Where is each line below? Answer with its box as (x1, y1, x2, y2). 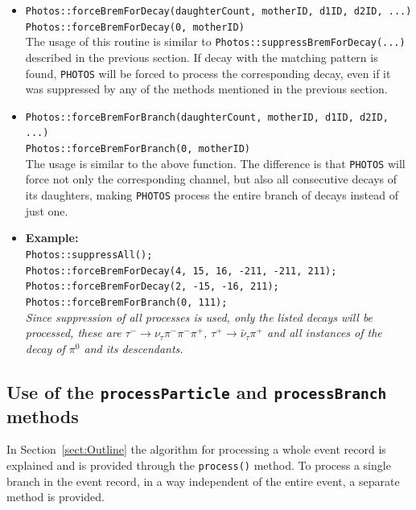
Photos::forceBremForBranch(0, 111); (25, 296, 228, 308)
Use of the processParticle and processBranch (6, 379, 387, 404)
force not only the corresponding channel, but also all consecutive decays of (25, 171, 397, 187)
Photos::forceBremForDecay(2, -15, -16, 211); (25, 281, 279, 293)
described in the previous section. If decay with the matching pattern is (25, 48, 378, 65)
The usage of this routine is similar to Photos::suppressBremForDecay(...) (25, 33, 406, 50)
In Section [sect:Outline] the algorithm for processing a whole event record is (6, 441, 386, 458)
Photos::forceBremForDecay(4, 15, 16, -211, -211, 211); (25, 265, 337, 277)
